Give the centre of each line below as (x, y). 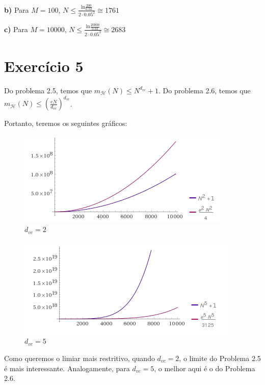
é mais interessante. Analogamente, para (67, 368)
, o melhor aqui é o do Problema (205, 368)
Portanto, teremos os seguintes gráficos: (66, 123)
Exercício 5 (44, 66)
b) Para (17, 9)
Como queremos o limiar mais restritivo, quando (79, 358)
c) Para (16, 29)
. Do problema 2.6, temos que (205, 90)
